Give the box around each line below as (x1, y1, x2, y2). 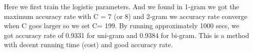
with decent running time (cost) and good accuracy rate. (4, 39, 173, 50)
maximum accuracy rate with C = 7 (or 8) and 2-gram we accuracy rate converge (4, 11, 248, 21)
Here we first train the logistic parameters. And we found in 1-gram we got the (4, 1, 239, 11)
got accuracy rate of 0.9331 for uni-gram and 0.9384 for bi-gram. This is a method (4, 30, 249, 40)
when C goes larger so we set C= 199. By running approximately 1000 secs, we (4, 20, 239, 31)
